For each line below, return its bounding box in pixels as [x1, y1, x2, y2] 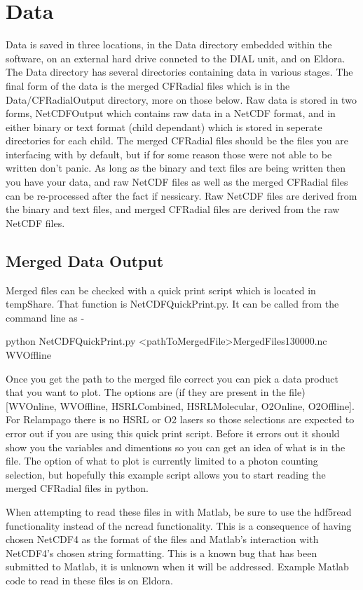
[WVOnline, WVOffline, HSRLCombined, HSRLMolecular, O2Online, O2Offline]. [6, 398, 355, 413]
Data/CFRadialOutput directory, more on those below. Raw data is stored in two [6, 92, 357, 107]
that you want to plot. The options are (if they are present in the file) [6, 385, 306, 399]
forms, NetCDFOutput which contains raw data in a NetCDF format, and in [6, 106, 336, 121]
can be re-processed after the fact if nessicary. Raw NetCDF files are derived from [6, 188, 357, 203]
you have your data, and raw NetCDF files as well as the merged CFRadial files [6, 174, 348, 189]
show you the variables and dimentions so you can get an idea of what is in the [6, 439, 345, 454]
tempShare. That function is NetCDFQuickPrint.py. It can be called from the [6, 296, 339, 311]
